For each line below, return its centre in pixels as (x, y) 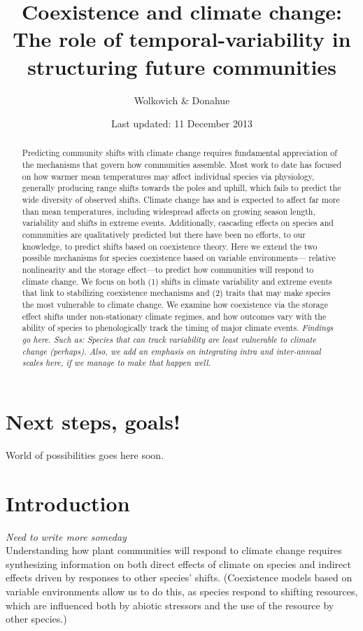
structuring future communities (182, 66)
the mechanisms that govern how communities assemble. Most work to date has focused (182, 165)
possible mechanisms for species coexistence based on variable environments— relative (179, 258)
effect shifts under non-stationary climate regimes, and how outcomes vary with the (174, 316)
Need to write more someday (66, 536)
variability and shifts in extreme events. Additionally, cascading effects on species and (178, 223)
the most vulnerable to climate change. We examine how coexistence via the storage (175, 305)
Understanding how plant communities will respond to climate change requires (174, 550)
